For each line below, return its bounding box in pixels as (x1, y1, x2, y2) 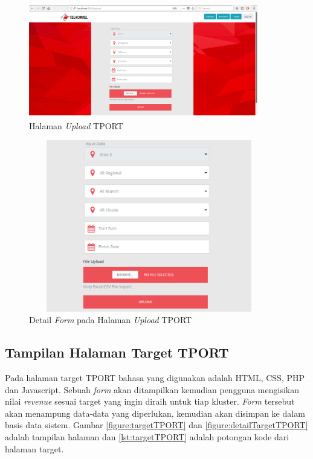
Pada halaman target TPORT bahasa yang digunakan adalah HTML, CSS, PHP (5, 371, 305, 384)
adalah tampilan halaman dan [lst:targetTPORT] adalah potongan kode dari (5, 430, 289, 443)
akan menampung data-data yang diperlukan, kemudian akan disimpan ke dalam (5, 406, 305, 419)
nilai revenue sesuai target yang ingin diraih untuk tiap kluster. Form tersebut (5, 395, 295, 408)
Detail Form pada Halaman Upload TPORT (29, 313, 192, 326)
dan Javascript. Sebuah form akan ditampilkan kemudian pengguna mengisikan (5, 383, 299, 396)
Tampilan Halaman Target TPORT (5, 343, 229, 362)
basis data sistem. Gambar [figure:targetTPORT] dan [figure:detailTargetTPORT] (5, 419, 308, 431)
